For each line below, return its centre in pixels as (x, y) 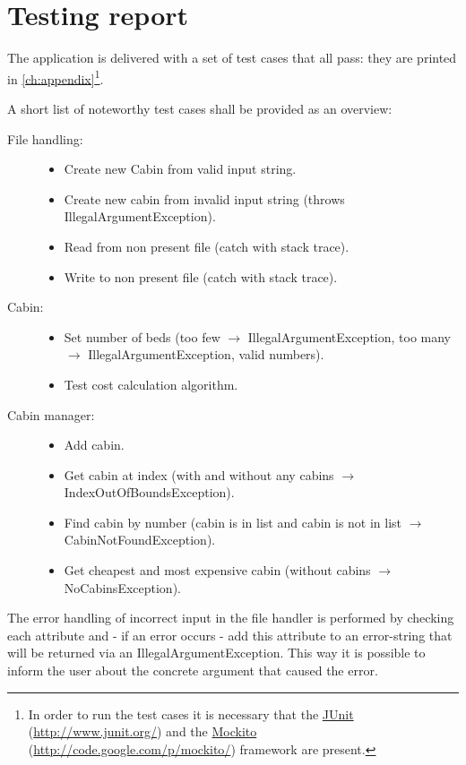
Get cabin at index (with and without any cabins (199, 474)
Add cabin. (94, 445)
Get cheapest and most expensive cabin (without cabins (217, 570)
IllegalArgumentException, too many (349, 336)
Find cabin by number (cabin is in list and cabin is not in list (233, 522)
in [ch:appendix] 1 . (56, 77)
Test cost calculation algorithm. (151, 384)
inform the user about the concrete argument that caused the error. (193, 670)
